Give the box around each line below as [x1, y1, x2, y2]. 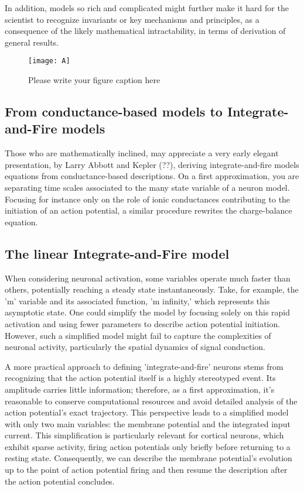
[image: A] [28, 57, 70, 66]
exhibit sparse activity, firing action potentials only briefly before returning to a [5, 440, 291, 452]
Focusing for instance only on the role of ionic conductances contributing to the [5, 193, 291, 205]
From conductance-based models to [5, 102, 223, 121]
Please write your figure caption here [28, 74, 160, 86]
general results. [5, 36, 59, 48]
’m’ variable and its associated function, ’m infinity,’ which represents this [5, 294, 270, 307]
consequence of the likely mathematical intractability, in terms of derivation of [5, 25, 286, 37]
